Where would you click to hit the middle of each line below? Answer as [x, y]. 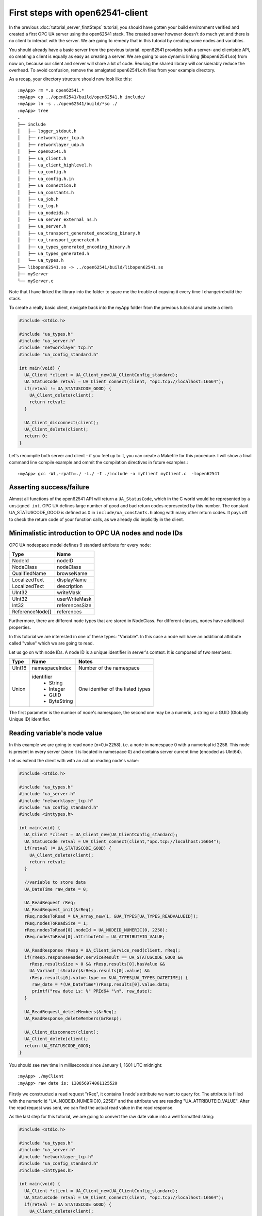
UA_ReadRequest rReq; [50, 903]
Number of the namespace [109, 668]
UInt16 [19, 668]
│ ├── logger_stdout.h [47, 131]
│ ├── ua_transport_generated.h [58, 240]
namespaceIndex [51, 668]
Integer [57, 689]
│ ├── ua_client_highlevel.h [55, 165]
